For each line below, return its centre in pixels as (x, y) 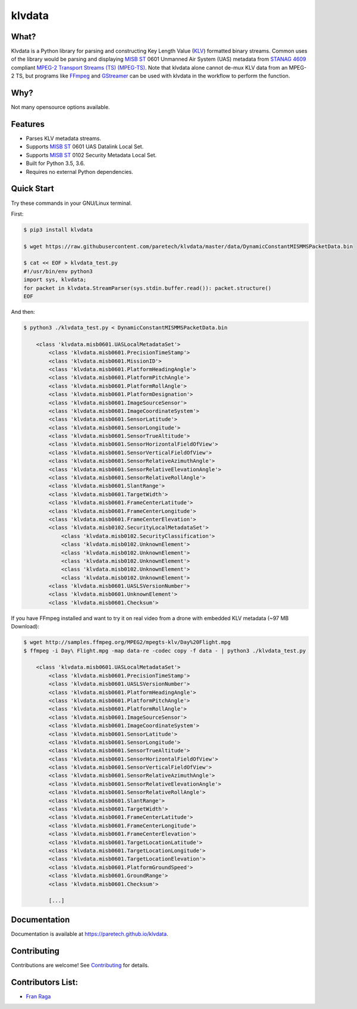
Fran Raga (38, 996)
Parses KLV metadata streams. (63, 138)
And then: (23, 312)
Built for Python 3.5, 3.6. (56, 163)
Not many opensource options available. (60, 107)
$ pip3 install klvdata (58, 230)
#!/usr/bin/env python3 (58, 271)
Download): (25, 627)
